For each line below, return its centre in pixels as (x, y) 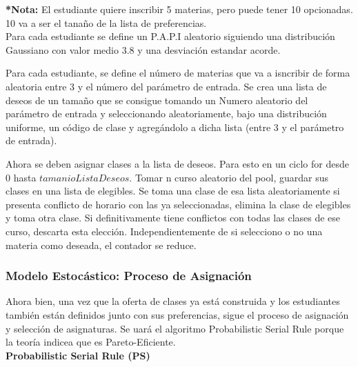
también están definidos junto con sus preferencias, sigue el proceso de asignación (177, 314)
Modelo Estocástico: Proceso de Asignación (129, 276)
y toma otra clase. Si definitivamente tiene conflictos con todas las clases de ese (173, 218)
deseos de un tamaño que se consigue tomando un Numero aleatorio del (157, 100)
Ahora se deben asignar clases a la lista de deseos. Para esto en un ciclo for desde (177, 163)
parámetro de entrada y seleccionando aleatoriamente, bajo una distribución (166, 113)
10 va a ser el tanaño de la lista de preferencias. (106, 22)
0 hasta (21, 177)
